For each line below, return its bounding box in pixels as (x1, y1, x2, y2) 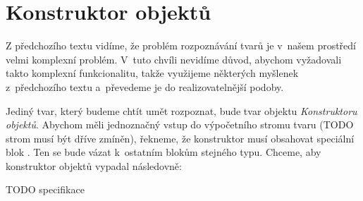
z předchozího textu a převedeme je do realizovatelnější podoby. (6, 79, 284, 94)
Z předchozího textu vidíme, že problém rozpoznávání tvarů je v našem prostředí (6, 38, 356, 53)
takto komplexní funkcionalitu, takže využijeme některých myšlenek (6, 66, 299, 80)
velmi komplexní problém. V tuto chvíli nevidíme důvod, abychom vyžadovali (6, 51, 342, 66)
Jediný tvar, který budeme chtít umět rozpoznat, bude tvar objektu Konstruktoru (6, 103, 357, 118)
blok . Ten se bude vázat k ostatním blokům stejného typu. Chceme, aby (6, 145, 321, 159)
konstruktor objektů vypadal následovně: (6, 158, 182, 173)
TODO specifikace (6, 182, 85, 197)
